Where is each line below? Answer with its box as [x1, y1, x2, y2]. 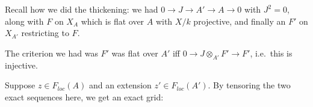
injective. [5, 58, 38, 71]
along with [5, 14, 44, 27]
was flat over [111, 46, 158, 59]
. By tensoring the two [208, 79, 291, 91]
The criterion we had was [5, 46, 98, 59]
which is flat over [81, 14, 144, 27]
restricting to [21, 26, 69, 39]
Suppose [5, 79, 36, 91]
